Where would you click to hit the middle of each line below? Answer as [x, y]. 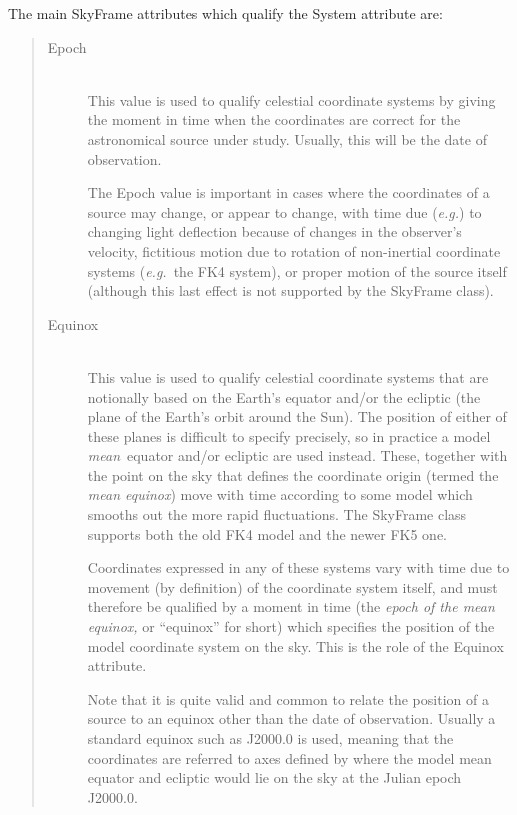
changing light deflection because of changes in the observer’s [274, 231]
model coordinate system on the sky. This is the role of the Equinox [295, 645]
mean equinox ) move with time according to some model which [280, 494]
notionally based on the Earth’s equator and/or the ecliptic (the [284, 396]
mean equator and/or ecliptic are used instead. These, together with [297, 455]
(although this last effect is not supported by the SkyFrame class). [290, 290]
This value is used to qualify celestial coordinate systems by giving [291, 99]
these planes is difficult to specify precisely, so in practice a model [289, 435]
